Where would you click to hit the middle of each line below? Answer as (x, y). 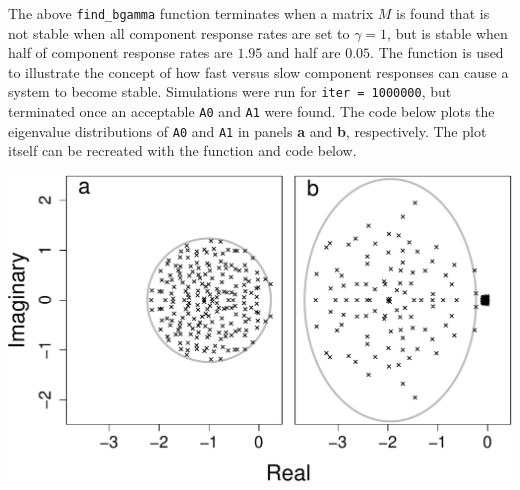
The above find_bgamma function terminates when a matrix (191, 13)
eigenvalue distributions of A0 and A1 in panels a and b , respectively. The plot (247, 130)
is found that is (443, 13)
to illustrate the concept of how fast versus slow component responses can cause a (258, 71)
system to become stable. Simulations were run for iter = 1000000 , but (230, 91)
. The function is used (437, 52)
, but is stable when (447, 32)
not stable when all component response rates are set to (179, 32)
